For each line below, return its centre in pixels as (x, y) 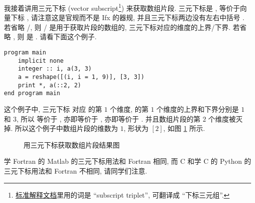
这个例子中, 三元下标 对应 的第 (53, 109)
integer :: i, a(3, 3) (55, 69)
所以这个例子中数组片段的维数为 (66, 128)
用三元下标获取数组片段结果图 (72, 144)
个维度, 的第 (129, 109)
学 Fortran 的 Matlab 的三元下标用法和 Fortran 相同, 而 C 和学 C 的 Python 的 (127, 161)
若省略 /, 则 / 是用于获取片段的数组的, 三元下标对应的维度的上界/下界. (117, 27)
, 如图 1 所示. (184, 128)
